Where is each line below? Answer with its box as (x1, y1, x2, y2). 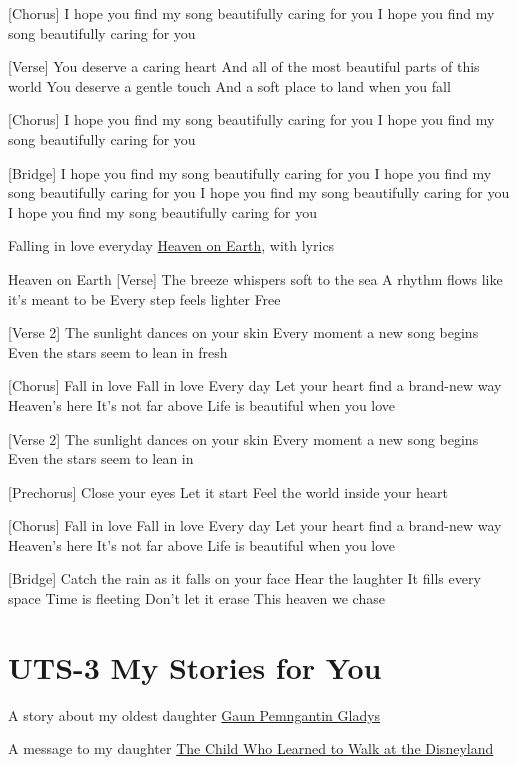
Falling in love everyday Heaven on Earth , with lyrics (8, 235, 335, 256)
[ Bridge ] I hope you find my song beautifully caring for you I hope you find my (8, 162, 492, 183)
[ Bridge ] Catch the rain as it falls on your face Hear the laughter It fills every (8, 568, 481, 589)
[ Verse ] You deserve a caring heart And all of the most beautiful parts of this (8, 56, 480, 77)
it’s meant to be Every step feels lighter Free (8, 288, 281, 309)
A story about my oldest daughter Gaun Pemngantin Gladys (8, 704, 381, 725)
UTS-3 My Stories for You (8, 646, 382, 687)
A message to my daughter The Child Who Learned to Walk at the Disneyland (8, 738, 494, 759)
